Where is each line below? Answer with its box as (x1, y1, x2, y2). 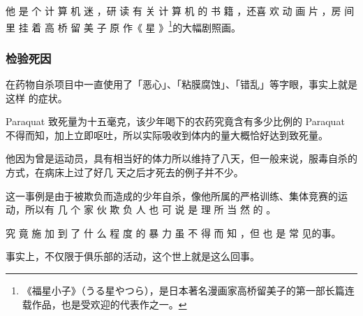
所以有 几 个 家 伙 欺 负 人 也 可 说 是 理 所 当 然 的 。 (24, 202, 276, 217)
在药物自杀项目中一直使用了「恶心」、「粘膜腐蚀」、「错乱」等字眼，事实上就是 (6, 77, 357, 92)
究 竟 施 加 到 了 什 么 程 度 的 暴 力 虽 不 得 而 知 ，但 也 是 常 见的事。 (6, 225, 341, 240)
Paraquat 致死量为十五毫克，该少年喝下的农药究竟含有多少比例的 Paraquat (6, 114, 345, 129)
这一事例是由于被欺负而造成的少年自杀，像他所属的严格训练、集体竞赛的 (6, 188, 338, 203)
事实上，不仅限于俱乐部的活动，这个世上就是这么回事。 (6, 249, 260, 264)
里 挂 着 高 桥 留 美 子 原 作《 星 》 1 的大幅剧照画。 (6, 17, 242, 34)
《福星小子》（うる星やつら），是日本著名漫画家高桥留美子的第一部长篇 (22, 283, 345, 297)
